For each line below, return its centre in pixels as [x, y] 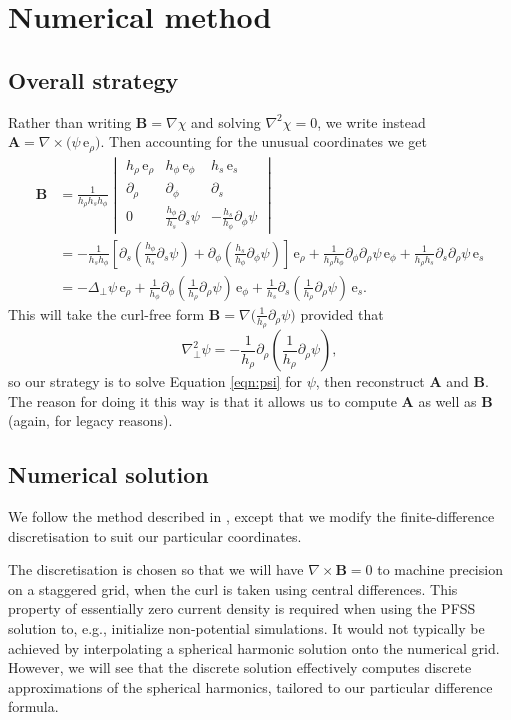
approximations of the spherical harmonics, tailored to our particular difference [250, 686]
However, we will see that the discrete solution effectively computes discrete [240, 667]
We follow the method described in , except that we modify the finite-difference [251, 516]
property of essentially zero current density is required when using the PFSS [242, 608]
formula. [33, 706]
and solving [226, 121]
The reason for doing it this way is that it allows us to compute [202, 400]
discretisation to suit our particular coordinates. [155, 535]
